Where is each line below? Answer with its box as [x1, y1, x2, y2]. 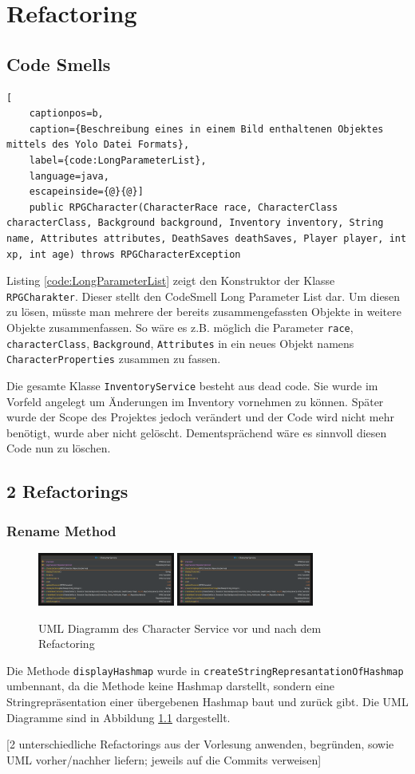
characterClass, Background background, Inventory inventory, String [6, 217, 384, 229]
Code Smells [6, 51, 111, 76]
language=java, [29, 170, 109, 182]
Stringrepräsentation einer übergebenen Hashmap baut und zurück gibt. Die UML [6, 693, 409, 710]
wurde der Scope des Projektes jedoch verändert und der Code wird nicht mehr [6, 409, 395, 425]
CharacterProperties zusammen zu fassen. [6, 350, 221, 367]
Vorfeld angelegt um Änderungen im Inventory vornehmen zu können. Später [6, 393, 384, 409]
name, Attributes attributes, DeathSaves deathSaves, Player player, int [6, 232, 407, 244]
